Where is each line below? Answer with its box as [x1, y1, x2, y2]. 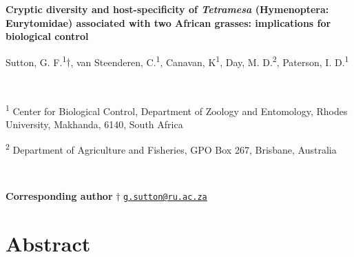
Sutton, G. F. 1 [6, 52, 67, 69]
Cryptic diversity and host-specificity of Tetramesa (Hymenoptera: [6, 2, 329, 16]
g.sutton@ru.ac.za [123, 192, 207, 203]
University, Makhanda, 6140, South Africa [6, 116, 183, 131]
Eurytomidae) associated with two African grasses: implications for [6, 15, 331, 30]
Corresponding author [6, 189, 113, 203]
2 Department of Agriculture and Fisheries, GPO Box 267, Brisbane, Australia [6, 141, 337, 157]
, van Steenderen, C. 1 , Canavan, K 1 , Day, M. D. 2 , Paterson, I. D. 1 [70, 52, 349, 69]
